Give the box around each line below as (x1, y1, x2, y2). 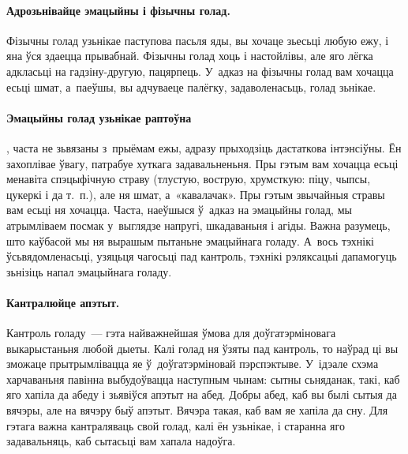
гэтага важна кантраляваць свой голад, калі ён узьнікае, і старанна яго (6, 417, 345, 433)
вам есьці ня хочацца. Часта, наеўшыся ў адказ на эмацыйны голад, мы (6, 201, 352, 218)
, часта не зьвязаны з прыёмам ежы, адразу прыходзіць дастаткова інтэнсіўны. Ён (6, 139, 402, 156)
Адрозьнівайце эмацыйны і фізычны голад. (6, 2, 230, 18)
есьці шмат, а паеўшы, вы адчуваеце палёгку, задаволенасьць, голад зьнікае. (6, 78, 376, 95)
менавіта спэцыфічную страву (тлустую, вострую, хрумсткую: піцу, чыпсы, (6, 171, 371, 187)
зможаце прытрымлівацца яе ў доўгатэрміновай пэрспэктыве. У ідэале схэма (6, 355, 379, 372)
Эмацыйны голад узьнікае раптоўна (6, 109, 192, 126)
